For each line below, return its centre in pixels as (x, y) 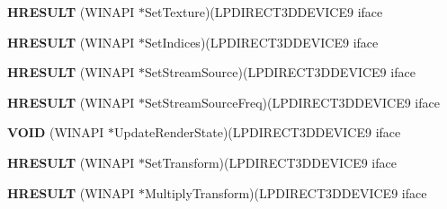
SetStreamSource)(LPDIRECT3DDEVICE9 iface (280, 72)
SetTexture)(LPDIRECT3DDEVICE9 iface (264, 12)
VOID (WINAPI (56, 132)
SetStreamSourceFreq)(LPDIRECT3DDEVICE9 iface (292, 102)
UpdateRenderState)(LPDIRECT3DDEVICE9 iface (258, 132)
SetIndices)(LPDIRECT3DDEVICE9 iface (261, 42)
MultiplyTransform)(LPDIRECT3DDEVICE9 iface (286, 192)
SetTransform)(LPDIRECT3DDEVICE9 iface (270, 162)
